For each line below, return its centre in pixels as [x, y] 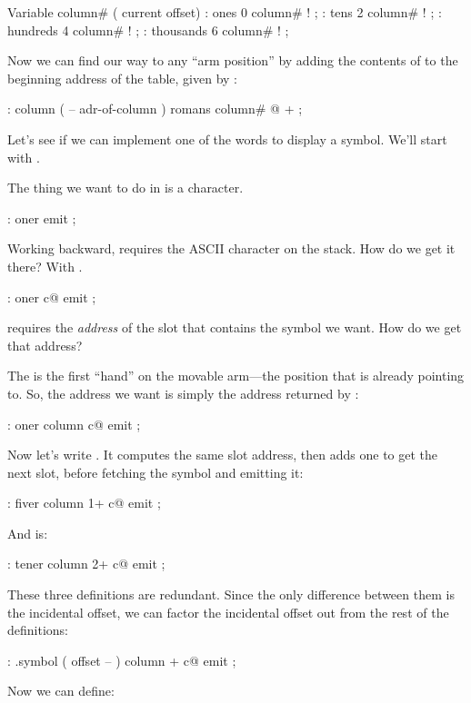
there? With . [45, 266]
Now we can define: [61, 691]
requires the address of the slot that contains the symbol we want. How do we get [235, 327]
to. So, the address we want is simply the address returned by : [183, 393]
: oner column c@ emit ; [74, 424]
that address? [45, 345]
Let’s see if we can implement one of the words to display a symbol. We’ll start [227, 139]
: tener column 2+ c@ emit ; [86, 564]
